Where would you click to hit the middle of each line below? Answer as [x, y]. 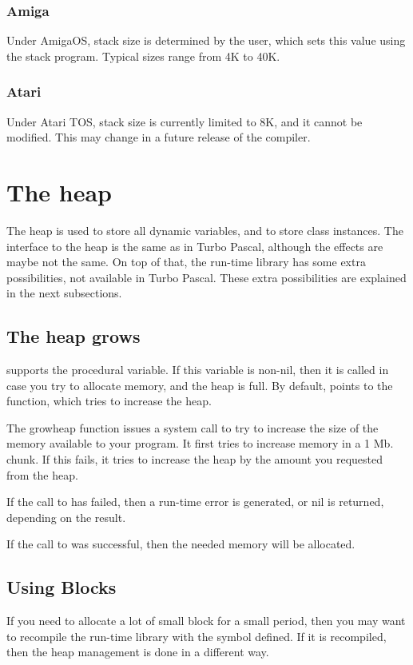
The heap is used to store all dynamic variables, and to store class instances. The [205, 230]
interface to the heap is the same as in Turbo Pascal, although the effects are [195, 246]
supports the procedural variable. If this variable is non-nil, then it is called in [198, 370]
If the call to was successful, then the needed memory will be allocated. [181, 544]
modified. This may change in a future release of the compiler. [159, 137]
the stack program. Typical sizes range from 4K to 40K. [143, 56]
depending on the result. [66, 517]
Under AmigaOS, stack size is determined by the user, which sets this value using [206, 40]
